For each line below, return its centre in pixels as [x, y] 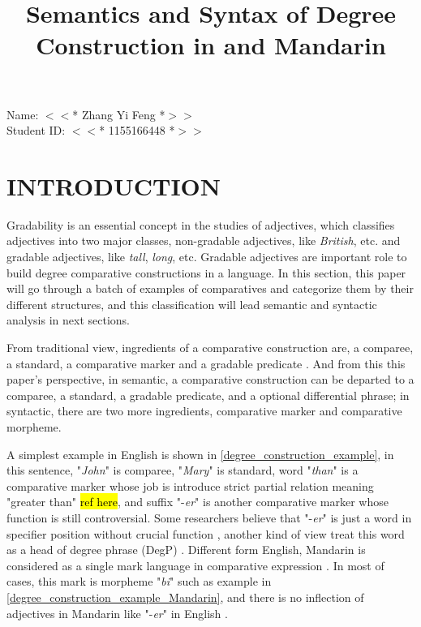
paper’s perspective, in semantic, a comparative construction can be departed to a [210, 379]
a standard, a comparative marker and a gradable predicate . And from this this [206, 363]
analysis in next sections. [68, 320]
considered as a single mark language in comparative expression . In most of [195, 565]
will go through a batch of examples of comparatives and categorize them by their [210, 288]
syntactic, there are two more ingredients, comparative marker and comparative [204, 411]
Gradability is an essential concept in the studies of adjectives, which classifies [201, 224]
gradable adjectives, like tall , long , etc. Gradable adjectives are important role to [207, 257]
